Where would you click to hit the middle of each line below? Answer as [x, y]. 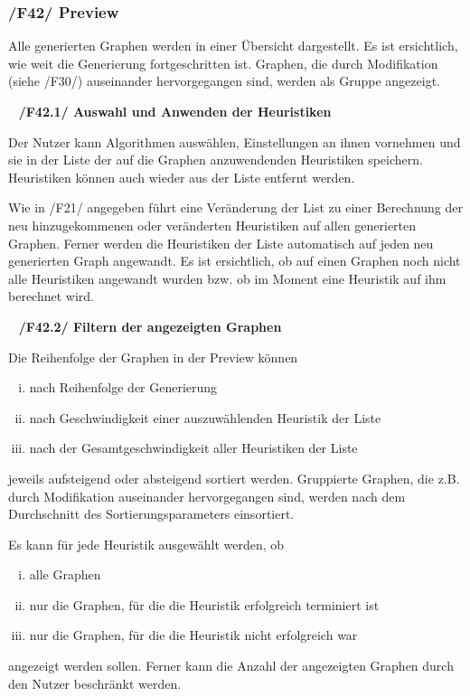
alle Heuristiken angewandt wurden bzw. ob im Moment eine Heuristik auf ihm [227, 278]
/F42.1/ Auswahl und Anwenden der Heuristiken [175, 111]
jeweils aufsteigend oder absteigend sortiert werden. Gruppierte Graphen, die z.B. [234, 478]
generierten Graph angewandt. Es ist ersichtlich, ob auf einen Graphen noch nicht [235, 261]
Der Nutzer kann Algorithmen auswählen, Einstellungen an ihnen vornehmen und [235, 141]
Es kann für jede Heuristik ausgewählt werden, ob [146, 544]
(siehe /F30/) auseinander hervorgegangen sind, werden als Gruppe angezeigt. [224, 81]
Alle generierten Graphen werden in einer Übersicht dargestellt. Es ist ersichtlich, [233, 46]
